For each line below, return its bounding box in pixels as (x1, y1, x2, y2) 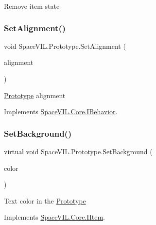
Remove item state (4, 1, 60, 11)
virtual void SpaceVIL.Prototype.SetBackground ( (4, 146, 153, 156)
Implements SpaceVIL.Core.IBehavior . (4, 106, 118, 117)
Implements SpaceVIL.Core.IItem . (4, 212, 105, 222)
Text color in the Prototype (4, 195, 86, 205)
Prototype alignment (4, 90, 66, 100)
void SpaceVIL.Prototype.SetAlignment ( (4, 41, 126, 51)
